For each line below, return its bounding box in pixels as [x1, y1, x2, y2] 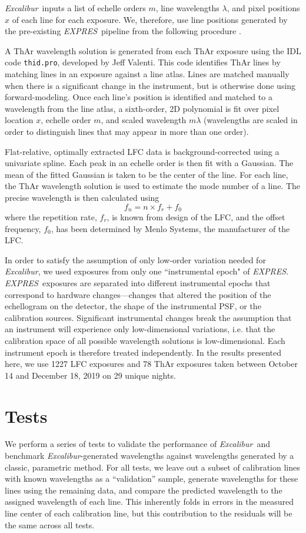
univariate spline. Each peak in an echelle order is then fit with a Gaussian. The [5, 157, 294, 169]
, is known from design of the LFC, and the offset [107, 211, 285, 223]
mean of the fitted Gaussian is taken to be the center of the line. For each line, [5, 168, 288, 180]
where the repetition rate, [5, 211, 97, 223]
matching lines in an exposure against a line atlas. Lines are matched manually [5, 68, 290, 80]
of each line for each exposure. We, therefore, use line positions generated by [12, 13, 288, 25]
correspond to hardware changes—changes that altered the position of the [5, 288, 271, 300]
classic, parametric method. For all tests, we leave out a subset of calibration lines [5, 461, 300, 473]
